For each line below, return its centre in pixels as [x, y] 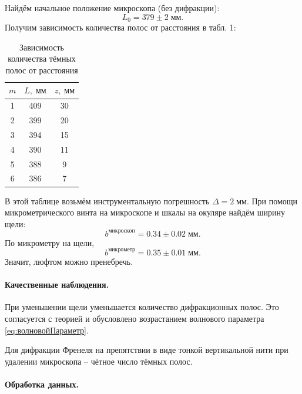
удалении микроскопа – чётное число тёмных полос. [99, 361]
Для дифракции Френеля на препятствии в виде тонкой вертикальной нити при [147, 350]
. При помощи [272, 201]
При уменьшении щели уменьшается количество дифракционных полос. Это [142, 307]
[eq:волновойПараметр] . [47, 330]
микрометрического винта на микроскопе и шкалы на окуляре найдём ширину [145, 212]
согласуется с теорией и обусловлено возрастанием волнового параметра [135, 318]
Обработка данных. [42, 384]
